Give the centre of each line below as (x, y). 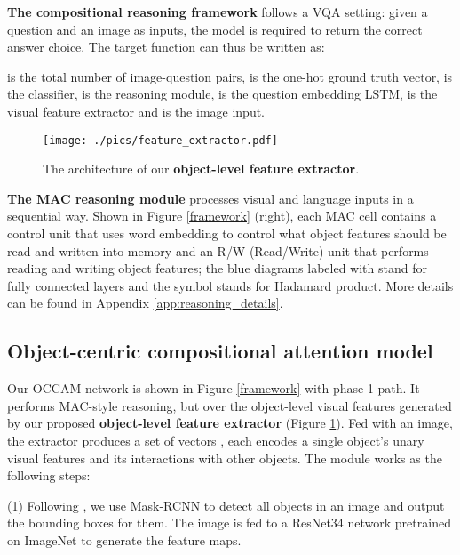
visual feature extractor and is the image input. (136, 111)
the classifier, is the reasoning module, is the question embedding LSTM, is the (222, 94)
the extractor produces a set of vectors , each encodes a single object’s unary (216, 440)
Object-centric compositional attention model (220, 351)
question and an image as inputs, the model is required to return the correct (215, 29)
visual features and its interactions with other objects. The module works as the (225, 458)
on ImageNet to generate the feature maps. (124, 539)
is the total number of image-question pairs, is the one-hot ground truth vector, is (230, 76)
